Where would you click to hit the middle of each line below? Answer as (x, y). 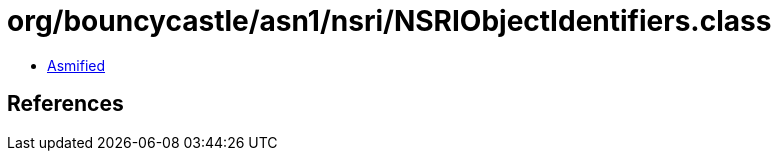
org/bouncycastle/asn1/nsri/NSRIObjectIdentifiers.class (389, 21)
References (65, 104)
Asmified (76, 65)
